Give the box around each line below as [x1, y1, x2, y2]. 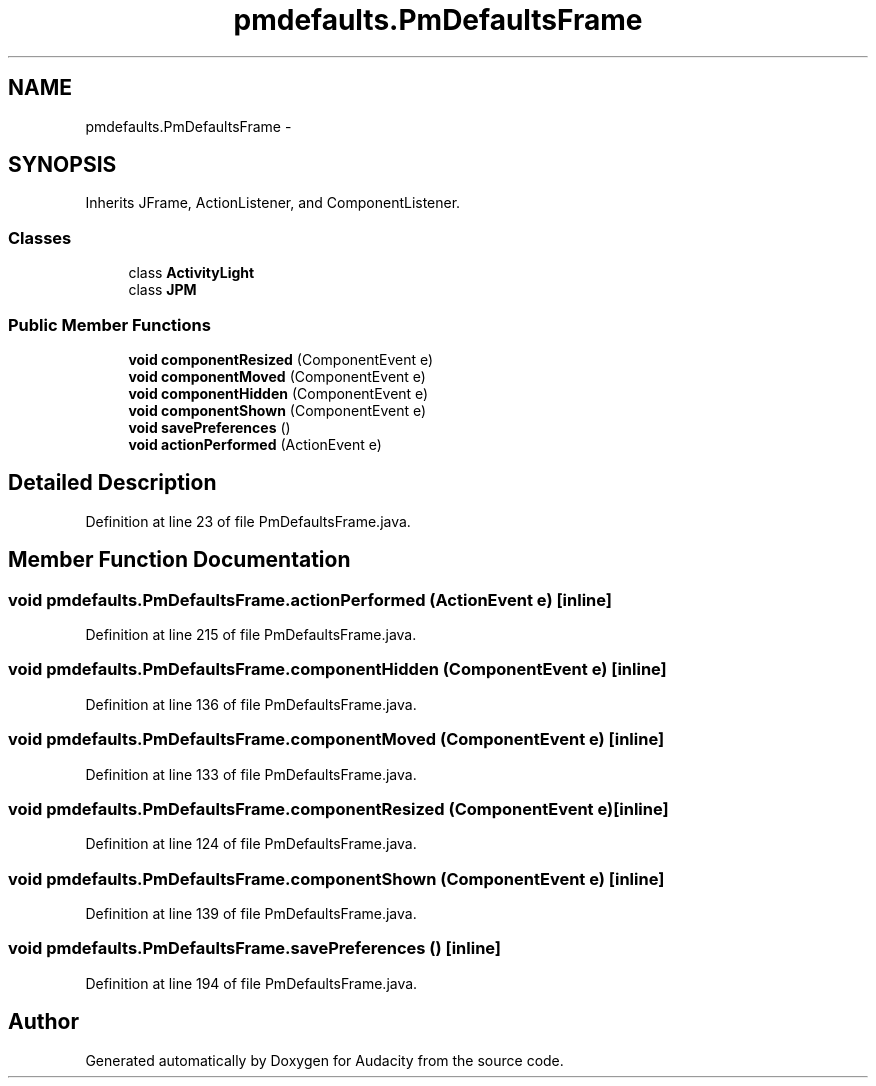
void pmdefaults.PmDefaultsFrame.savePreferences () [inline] [8, 938, 502, 959]
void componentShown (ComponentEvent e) [128, 401, 427, 419]
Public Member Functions [8, 314, 211, 335]
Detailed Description [8, 470, 217, 496]
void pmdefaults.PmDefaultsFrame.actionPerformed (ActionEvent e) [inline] [8, 589, 612, 610]
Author [8, 1009, 79, 1035]
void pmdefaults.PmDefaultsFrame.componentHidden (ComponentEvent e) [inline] [8, 659, 667, 680]
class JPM [128, 281, 197, 299]
